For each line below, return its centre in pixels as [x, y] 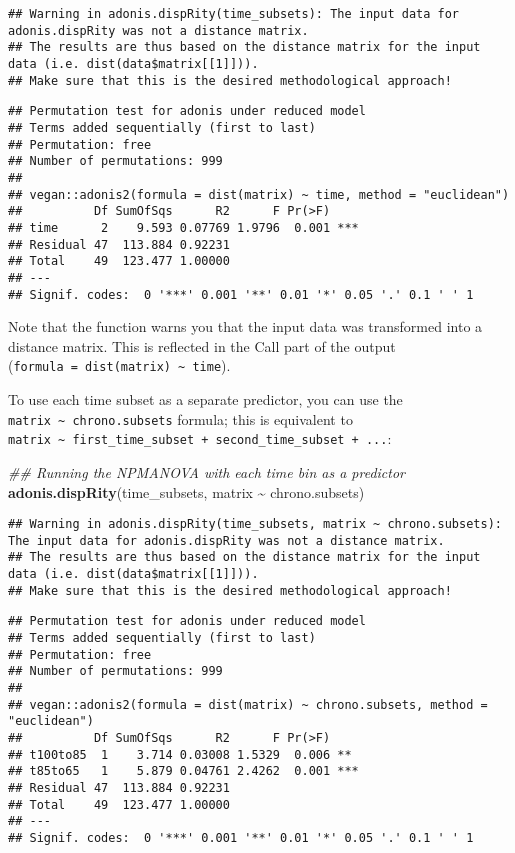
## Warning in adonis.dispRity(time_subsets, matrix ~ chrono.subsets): [255, 524]
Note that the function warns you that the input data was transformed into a [245, 326]
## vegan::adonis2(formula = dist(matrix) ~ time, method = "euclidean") [259, 194]
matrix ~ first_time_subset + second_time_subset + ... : [200, 438]
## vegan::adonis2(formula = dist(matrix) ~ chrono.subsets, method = [248, 704]
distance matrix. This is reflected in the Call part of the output [202, 345]
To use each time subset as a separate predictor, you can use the [205, 399]
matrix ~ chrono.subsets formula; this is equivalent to [180, 418]
